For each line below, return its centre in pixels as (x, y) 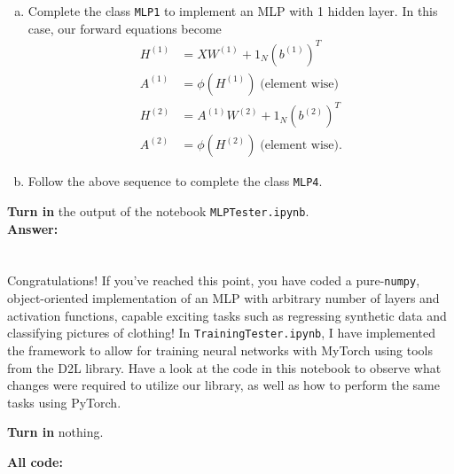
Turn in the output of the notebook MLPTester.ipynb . (158, 211)
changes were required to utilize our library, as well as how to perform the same (223, 385)
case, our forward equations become (125, 28)
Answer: (33, 228)
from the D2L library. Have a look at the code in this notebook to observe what (224, 367)
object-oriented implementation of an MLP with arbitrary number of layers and (223, 298)
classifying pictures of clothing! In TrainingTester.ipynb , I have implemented (221, 333)
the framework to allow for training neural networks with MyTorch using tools (220, 350)
